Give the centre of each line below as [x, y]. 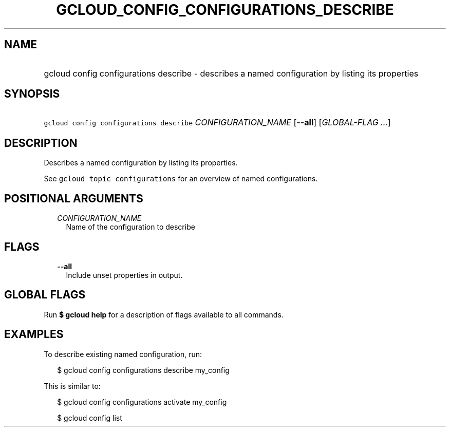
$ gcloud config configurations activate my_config [142, 402]
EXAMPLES [34, 334]
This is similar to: [72, 386]
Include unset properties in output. [124, 275]
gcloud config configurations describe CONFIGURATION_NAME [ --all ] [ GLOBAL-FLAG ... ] [217, 123]
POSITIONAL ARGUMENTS [74, 198]
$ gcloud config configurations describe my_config [143, 370]
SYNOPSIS [32, 94]
